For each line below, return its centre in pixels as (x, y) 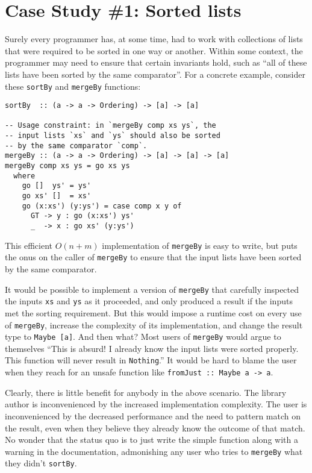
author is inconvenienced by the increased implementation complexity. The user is (156, 404)
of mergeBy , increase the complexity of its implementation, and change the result (154, 324)
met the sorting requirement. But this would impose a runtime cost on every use (153, 312)
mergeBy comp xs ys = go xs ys (67, 166)
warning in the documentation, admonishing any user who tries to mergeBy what (154, 451)
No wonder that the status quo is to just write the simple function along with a (151, 440)
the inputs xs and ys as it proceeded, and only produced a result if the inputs (149, 301)
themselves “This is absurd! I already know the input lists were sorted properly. (152, 348)
